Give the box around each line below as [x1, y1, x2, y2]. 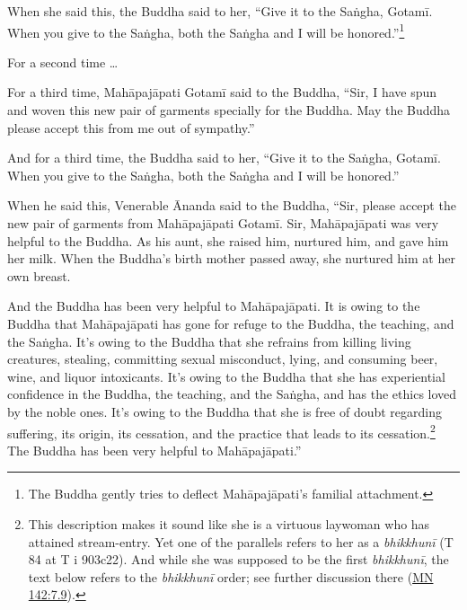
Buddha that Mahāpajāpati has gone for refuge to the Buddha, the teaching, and [7, 314, 454, 332]
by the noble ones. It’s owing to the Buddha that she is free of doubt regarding [7, 402, 443, 420]
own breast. [7, 266, 71, 285]
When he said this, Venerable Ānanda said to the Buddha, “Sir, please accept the [7, 196, 456, 215]
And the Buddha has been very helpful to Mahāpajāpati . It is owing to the [7, 296, 420, 315]
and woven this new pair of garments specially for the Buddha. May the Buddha [7, 101, 451, 119]
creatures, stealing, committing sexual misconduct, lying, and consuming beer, [7, 349, 438, 368]
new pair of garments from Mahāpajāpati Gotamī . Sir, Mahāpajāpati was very [7, 214, 439, 232]
